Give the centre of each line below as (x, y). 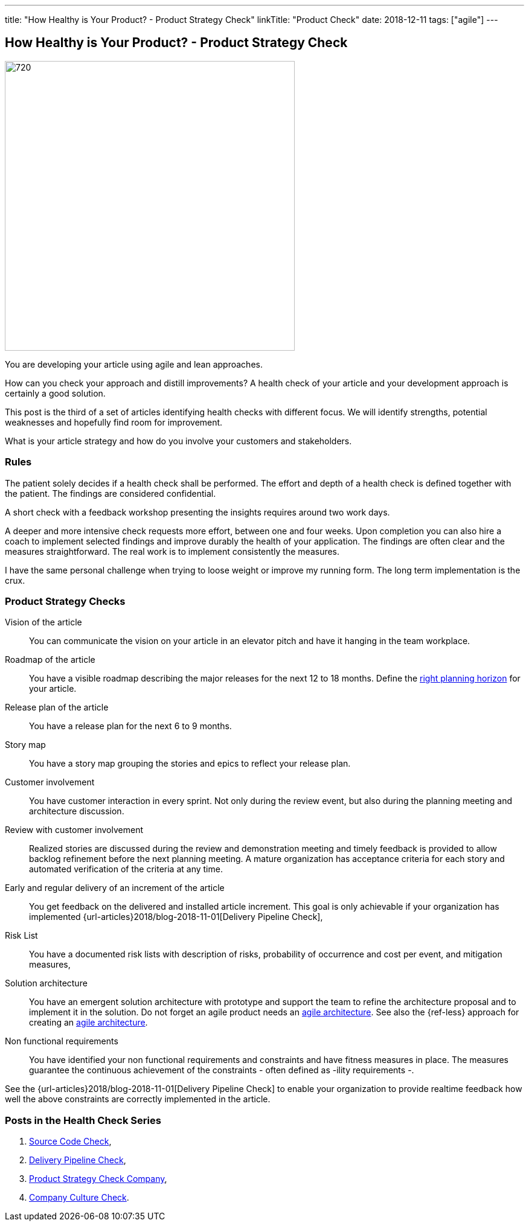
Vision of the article (43, 622)
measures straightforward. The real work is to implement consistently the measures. (172, 551)
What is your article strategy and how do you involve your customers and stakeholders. (178, 441)
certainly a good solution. (55, 393)
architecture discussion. (77, 811)
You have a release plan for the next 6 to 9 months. (130, 726)
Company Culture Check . (79, 1198)
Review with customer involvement (74, 830)
